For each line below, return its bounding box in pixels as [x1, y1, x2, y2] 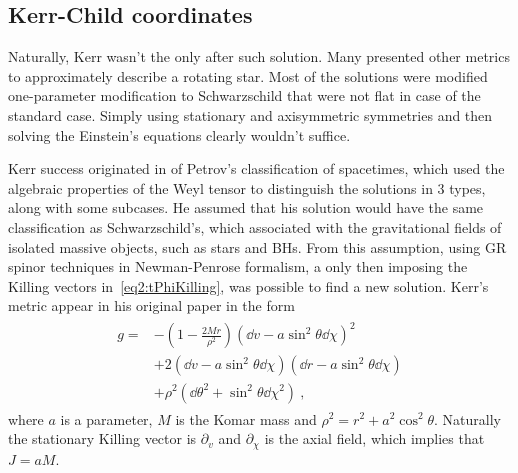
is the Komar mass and [175, 408, 317, 429]
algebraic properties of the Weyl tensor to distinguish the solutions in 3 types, [8, 177, 486, 198]
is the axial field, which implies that [264, 428, 485, 449]
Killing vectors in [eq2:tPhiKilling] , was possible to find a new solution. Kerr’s [8, 275, 489, 296]
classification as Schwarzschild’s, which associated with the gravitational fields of [8, 216, 502, 237]
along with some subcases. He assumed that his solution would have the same [8, 197, 484, 218]
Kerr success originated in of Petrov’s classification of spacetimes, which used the [8, 158, 505, 179]
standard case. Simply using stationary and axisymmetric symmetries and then [8, 104, 493, 125]
